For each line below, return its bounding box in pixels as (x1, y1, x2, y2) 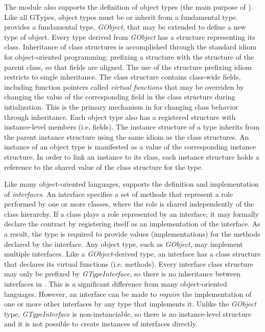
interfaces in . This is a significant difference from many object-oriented (4, 278, 227, 289)
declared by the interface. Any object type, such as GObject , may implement (4, 238, 243, 249)
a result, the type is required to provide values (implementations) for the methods (4, 228, 260, 239)
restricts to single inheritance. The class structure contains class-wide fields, (4, 71, 241, 82)
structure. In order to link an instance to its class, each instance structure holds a (4, 151, 259, 162)
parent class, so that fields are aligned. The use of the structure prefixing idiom (4, 61, 252, 72)
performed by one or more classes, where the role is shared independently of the (4, 198, 254, 209)
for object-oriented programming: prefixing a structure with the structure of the (4, 51, 254, 62)
